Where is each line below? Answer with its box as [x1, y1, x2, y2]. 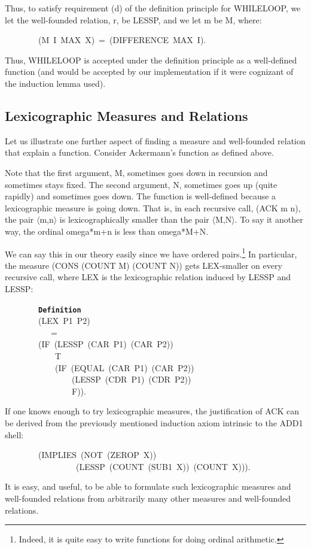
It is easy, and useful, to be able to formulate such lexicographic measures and [5, 480, 291, 493]
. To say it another [234, 213, 303, 226]
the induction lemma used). [5, 77, 106, 89]
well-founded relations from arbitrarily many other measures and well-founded [5, 492, 291, 504]
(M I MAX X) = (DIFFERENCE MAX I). [38, 34, 206, 46]
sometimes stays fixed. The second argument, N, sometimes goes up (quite [5, 178, 278, 190]
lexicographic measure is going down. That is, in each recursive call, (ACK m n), [5, 201, 301, 214]
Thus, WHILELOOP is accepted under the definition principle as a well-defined [5, 53, 297, 66]
